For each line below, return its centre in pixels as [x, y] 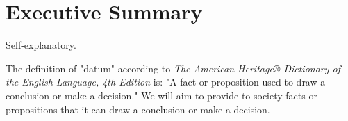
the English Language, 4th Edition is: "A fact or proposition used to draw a [166, 82]
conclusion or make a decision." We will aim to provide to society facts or [161, 95]
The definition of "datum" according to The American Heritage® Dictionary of [173, 68]
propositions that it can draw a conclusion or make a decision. [138, 109]
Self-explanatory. [41, 45]
